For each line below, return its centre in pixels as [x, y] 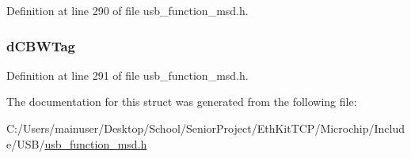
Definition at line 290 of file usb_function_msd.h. [127, 10]
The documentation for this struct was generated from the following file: [182, 102]
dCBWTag [41, 45]
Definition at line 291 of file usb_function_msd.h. [127, 75]
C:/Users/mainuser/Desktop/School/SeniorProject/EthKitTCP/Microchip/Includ [206, 128]
